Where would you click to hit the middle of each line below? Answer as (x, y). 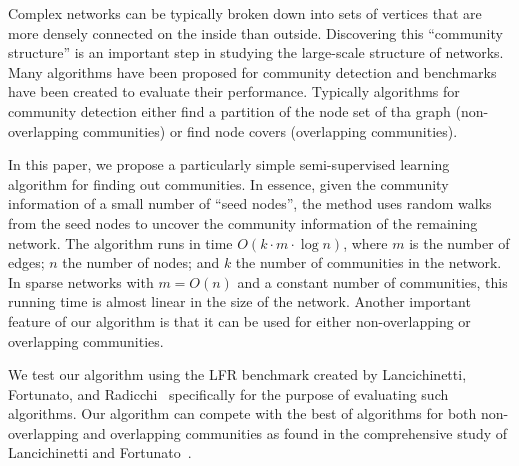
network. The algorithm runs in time (120, 242)
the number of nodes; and (141, 262)
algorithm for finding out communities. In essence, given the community (228, 183)
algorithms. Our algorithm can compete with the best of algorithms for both (242, 413)
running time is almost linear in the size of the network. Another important (239, 301)
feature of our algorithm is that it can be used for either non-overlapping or (239, 320)
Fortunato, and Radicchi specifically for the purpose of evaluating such (228, 393)
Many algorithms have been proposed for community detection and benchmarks (252, 71)
